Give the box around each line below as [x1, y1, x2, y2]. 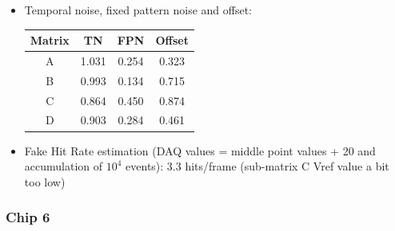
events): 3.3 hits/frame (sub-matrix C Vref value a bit [126, 158, 389, 174]
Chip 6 [6, 207, 50, 227]
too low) [24, 173, 66, 190]
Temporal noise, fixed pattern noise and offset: [24, 2, 252, 18]
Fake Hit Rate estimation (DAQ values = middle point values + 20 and [24, 142, 376, 159]
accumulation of [24, 158, 103, 174]
